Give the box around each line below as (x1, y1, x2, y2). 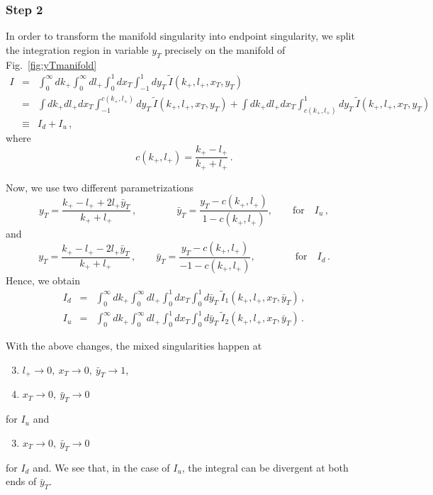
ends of (6, 474, 37, 489)
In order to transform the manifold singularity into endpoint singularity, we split (6, 28, 355, 43)
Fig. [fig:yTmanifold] (6, 57, 97, 72)
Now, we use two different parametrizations (6, 179, 194, 194)
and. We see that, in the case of (33, 460, 170, 474)
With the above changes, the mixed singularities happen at (6, 338, 262, 353)
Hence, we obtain (6, 272, 80, 287)
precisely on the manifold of (164, 42, 286, 57)
